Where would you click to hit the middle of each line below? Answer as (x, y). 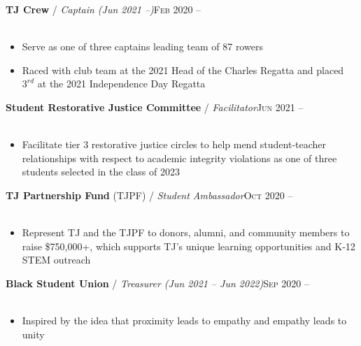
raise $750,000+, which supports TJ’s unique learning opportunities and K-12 (189, 246)
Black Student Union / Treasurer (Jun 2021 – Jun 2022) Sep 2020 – (157, 283)
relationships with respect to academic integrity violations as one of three (179, 158)
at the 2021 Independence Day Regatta (121, 84)
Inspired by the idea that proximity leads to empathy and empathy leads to (184, 320)
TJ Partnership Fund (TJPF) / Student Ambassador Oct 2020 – (149, 195)
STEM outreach (56, 260)
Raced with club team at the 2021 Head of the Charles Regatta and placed (183, 70)
